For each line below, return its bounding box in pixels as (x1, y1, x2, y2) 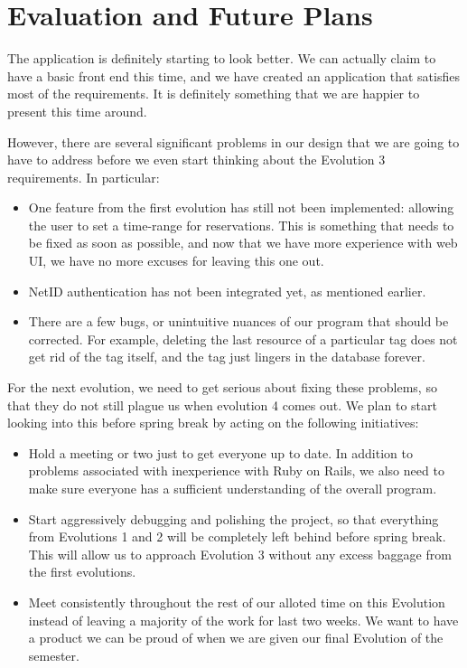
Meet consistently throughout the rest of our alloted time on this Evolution (28, 592, 445, 611)
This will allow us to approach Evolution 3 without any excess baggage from (28, 544, 452, 563)
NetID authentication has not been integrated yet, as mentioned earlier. (28, 281, 426, 300)
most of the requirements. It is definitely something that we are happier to (7, 84, 420, 103)
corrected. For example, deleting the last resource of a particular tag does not (28, 329, 458, 348)
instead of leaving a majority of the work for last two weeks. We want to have (28, 610, 459, 629)
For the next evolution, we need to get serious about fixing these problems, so (7, 378, 437, 397)
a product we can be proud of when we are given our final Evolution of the (28, 628, 444, 647)
